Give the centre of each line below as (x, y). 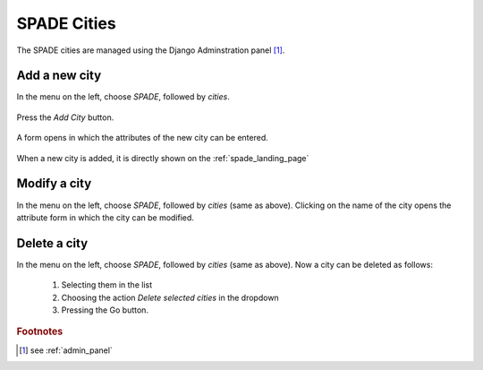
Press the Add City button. (65, 117)
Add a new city (59, 76)
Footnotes (40, 331)
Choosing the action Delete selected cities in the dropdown (170, 297)
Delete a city (52, 243)
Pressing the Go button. (105, 310)
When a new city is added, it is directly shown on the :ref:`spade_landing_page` (163, 158)
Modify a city (54, 184)
